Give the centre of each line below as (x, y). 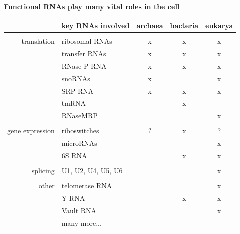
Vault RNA (79, 210)
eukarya (219, 26)
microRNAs (79, 143)
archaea (150, 26)
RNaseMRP (80, 116)
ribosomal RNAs (87, 41)
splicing (43, 170)
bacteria (184, 26)
